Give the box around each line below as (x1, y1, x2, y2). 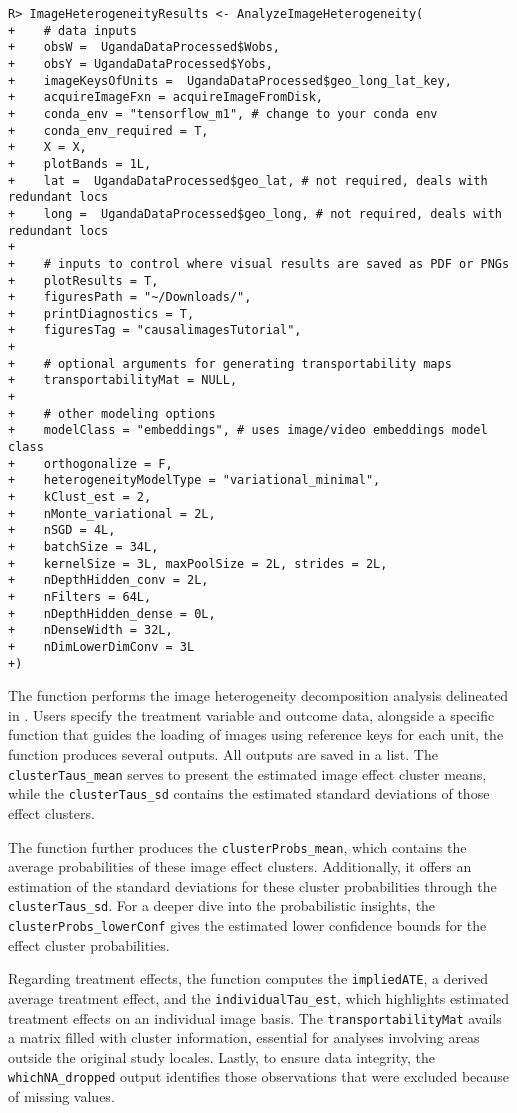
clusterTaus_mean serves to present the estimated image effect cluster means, (8, 763, 487, 784)
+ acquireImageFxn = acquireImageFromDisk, (8, 90, 323, 105)
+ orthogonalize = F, (8, 456, 173, 471)
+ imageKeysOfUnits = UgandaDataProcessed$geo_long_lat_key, (8, 73, 452, 88)
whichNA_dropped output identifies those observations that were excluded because (8, 1066, 509, 1087)
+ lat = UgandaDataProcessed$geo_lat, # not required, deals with (8, 173, 488, 188)
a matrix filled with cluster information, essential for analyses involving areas (8, 1027, 480, 1048)
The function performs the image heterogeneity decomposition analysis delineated (8, 685, 509, 706)
